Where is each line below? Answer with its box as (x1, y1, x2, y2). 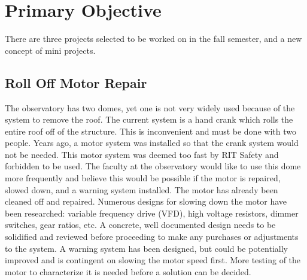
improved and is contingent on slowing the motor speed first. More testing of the (5, 254, 301, 266)
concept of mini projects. (5, 44, 96, 56)
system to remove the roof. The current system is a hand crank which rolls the (5, 113, 293, 126)
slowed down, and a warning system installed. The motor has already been (5, 183, 278, 196)
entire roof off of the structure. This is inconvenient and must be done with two (5, 124, 296, 137)
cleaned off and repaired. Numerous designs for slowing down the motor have (5, 195, 287, 208)
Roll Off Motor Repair (5, 73, 147, 92)
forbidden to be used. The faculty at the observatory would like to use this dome (5, 160, 301, 172)
